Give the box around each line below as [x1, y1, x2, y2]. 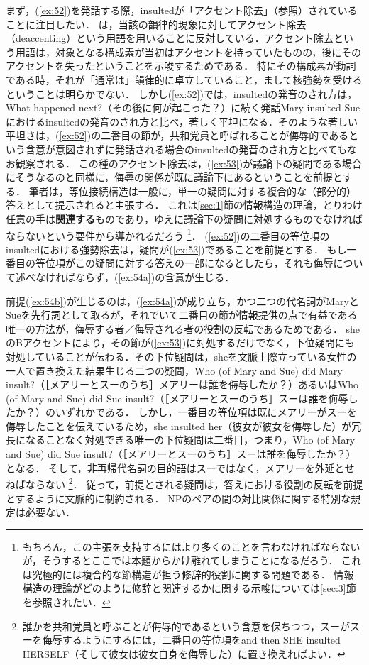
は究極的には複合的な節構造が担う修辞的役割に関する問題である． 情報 [22, 566, 354, 581]
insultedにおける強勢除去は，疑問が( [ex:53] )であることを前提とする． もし [6, 241, 347, 256]
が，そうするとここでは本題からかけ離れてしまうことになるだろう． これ [22, 553, 362, 568]
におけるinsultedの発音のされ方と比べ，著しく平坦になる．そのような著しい [6, 114, 358, 128]
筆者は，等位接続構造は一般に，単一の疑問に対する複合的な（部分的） [28, 183, 356, 198]
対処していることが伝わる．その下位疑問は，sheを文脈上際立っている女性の [6, 348, 357, 363]
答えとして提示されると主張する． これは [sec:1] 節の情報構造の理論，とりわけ [6, 197, 363, 212]
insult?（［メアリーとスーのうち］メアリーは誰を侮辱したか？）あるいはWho [6, 377, 359, 392]
